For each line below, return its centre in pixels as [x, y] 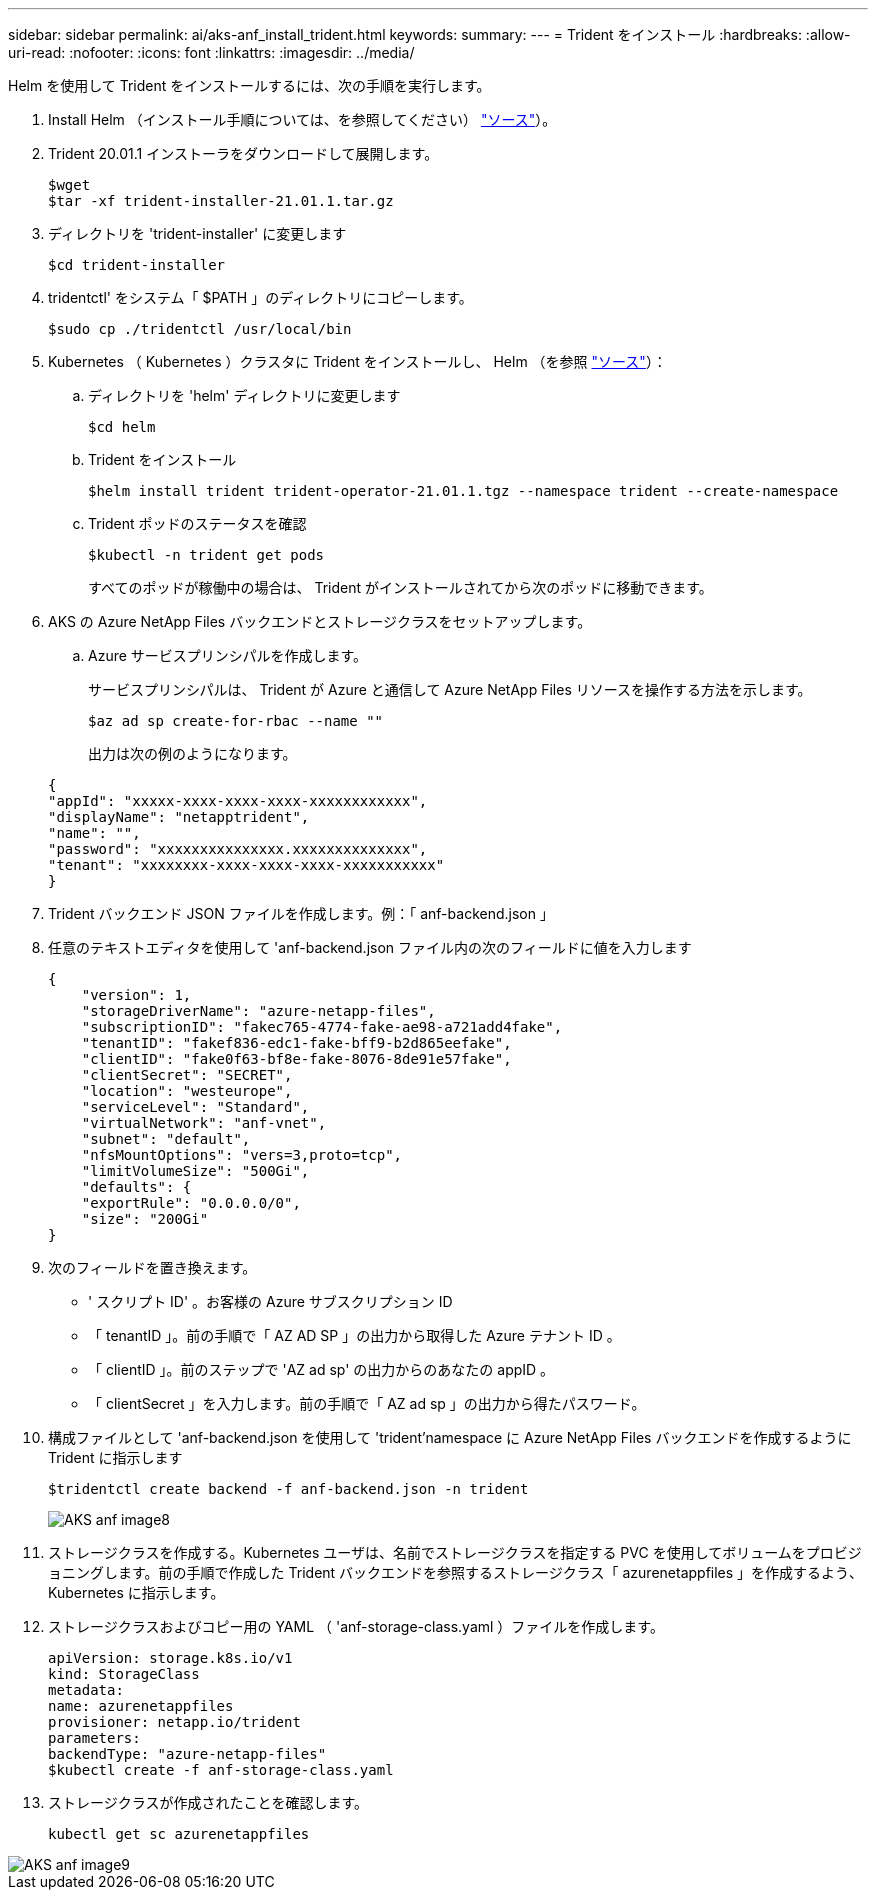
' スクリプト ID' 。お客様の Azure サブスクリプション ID [270, 1301]
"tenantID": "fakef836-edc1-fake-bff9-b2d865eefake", [296, 1043]
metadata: [86, 1690]
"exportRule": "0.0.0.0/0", [191, 1203]
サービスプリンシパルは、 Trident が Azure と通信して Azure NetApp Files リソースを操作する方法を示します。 [450, 689]
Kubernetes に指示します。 [136, 1592]
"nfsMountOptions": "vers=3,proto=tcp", [242, 1155]
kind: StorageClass [124, 1674]
